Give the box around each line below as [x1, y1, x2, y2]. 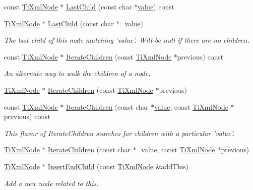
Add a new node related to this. [4, 178, 99, 188]
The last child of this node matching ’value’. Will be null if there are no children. [4, 35, 250, 45]
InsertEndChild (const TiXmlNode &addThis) [48, 161, 189, 171]
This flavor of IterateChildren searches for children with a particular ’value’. [4, 127, 235, 138]
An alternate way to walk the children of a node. [4, 68, 151, 78]
